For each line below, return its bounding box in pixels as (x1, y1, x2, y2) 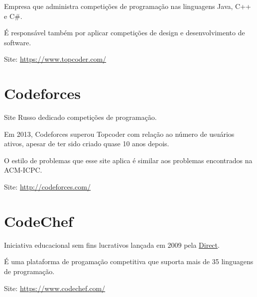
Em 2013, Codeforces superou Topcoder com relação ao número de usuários (4, 128, 235, 139)
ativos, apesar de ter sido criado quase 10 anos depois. (4, 138, 169, 149)
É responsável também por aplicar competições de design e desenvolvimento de (4, 27, 245, 38)
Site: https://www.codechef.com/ (4, 283, 106, 293)
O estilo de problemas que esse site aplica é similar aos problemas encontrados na (4, 155, 253, 165)
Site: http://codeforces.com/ (4, 182, 91, 192)
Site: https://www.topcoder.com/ (4, 54, 107, 64)
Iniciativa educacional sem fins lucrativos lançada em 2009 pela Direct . (4, 239, 220, 250)
